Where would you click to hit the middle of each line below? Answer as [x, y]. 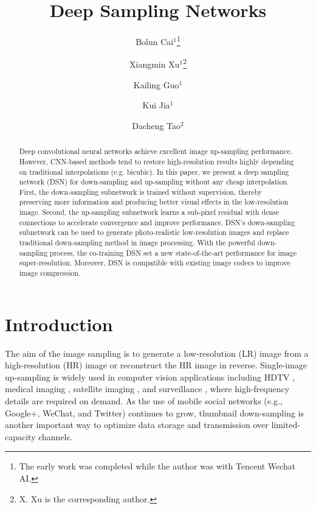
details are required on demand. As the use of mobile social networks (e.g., [144, 401]
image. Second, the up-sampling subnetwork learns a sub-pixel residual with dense [149, 212]
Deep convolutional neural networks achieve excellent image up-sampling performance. [156, 151]
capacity [20, 436]
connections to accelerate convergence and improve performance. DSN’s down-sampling [157, 222]
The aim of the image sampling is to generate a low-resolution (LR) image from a [157, 353]
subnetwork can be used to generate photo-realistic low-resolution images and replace [154, 232]
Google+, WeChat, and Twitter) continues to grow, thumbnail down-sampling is [154, 412]
